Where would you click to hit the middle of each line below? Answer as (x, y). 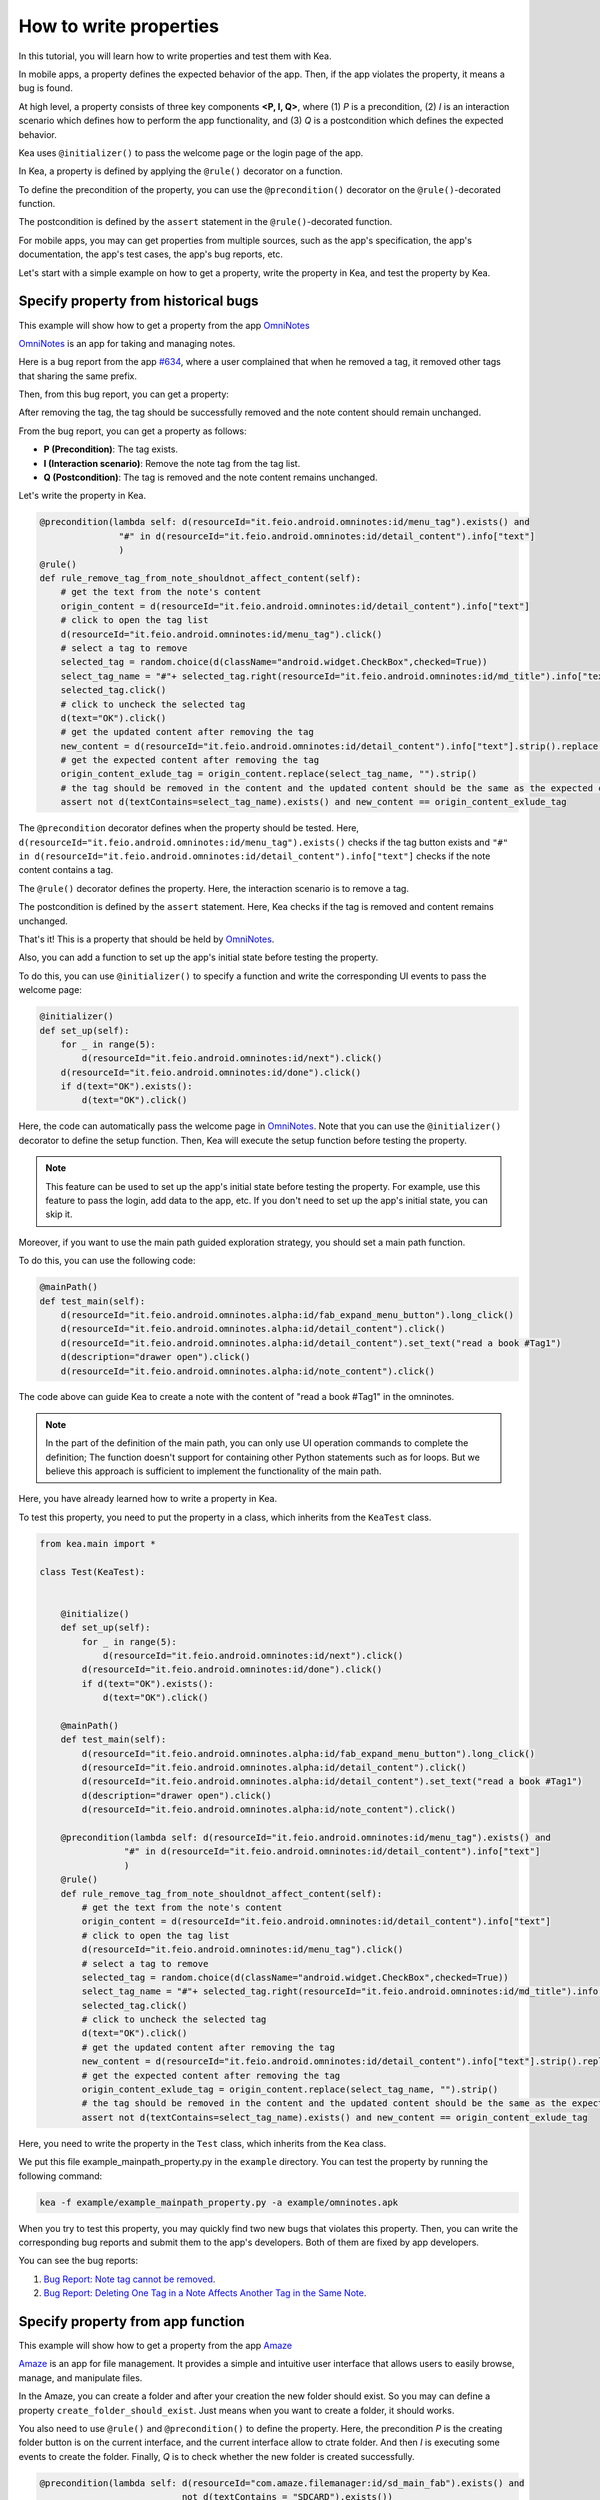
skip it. (59, 1214)
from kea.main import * (98, 1543)
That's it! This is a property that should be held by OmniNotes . (146, 939)
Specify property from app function (131, 2321)
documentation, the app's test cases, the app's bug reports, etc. (151, 254)
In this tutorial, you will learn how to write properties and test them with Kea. (175, 56)
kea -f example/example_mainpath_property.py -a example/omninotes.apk (219, 2202)
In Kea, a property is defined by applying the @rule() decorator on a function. (181, 171)
